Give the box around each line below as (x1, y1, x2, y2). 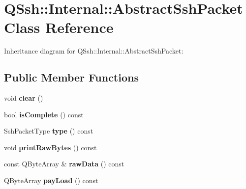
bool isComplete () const (4, 109, 84, 119)
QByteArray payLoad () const (4, 175, 98, 186)
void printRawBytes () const (4, 142, 97, 152)
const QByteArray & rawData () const (4, 159, 124, 169)
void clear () (4, 93, 43, 103)
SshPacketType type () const (4, 126, 93, 136)
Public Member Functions (4, 70, 139, 85)
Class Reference (4, 17, 114, 37)
